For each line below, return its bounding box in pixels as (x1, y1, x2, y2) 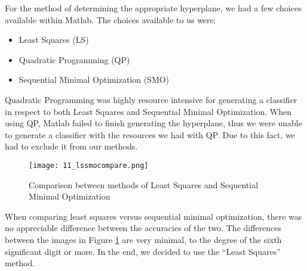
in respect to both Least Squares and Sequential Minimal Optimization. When (5, 105, 292, 117)
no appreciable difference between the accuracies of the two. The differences (5, 222, 282, 234)
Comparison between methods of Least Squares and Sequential (29, 178, 259, 191)
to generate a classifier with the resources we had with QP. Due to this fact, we (5, 128, 295, 141)
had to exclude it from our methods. (5, 140, 138, 152)
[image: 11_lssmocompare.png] (29, 161, 149, 170)
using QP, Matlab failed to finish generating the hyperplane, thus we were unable (5, 117, 302, 129)
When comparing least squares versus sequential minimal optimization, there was (5, 210, 302, 222)
